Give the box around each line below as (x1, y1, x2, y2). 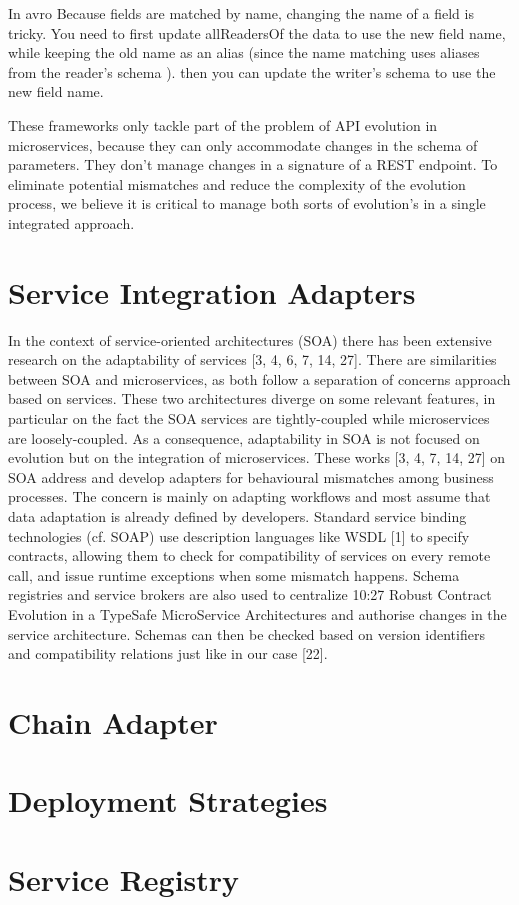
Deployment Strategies (8, 780, 328, 821)
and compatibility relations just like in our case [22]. (8, 643, 328, 664)
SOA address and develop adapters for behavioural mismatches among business (8, 466, 494, 487)
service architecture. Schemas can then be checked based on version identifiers (8, 623, 485, 644)
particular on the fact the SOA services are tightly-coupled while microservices (8, 408, 490, 429)
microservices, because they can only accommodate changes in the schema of (8, 134, 478, 155)
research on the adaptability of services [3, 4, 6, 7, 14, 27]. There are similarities (8, 349, 497, 370)
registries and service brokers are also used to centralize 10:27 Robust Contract (8, 584, 492, 605)
